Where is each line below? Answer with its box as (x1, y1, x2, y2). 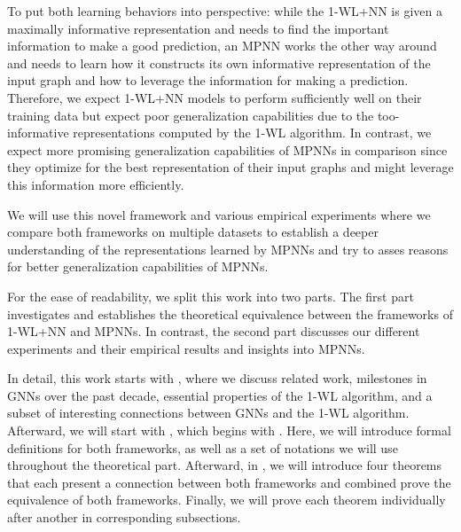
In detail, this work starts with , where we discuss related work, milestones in (7, 369, 427, 387)
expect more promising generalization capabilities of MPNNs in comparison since (7, 140, 448, 159)
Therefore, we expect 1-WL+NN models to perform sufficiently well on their (7, 88, 422, 106)
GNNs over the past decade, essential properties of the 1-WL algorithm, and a (7, 386, 433, 404)
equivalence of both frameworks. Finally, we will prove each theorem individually (7, 490, 446, 509)
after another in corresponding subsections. (7, 508, 241, 527)
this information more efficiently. (7, 175, 184, 193)
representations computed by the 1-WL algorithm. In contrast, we (73, 123, 432, 142)
